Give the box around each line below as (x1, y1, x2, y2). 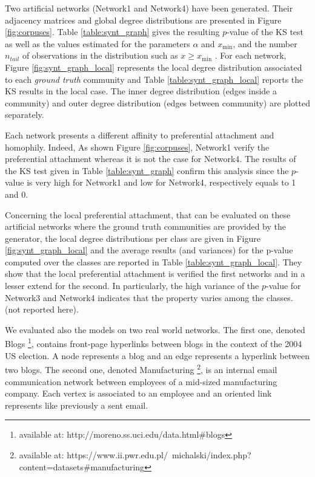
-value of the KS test (227, 25, 304, 38)
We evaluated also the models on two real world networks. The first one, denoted (5, 323, 305, 336)
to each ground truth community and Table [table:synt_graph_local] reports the (5, 73, 303, 85)
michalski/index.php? (171, 448, 251, 461)
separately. (5, 108, 44, 121)
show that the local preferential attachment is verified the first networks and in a (5, 267, 305, 280)
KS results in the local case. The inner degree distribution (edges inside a (5, 85, 277, 97)
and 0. (5, 187, 28, 200)
